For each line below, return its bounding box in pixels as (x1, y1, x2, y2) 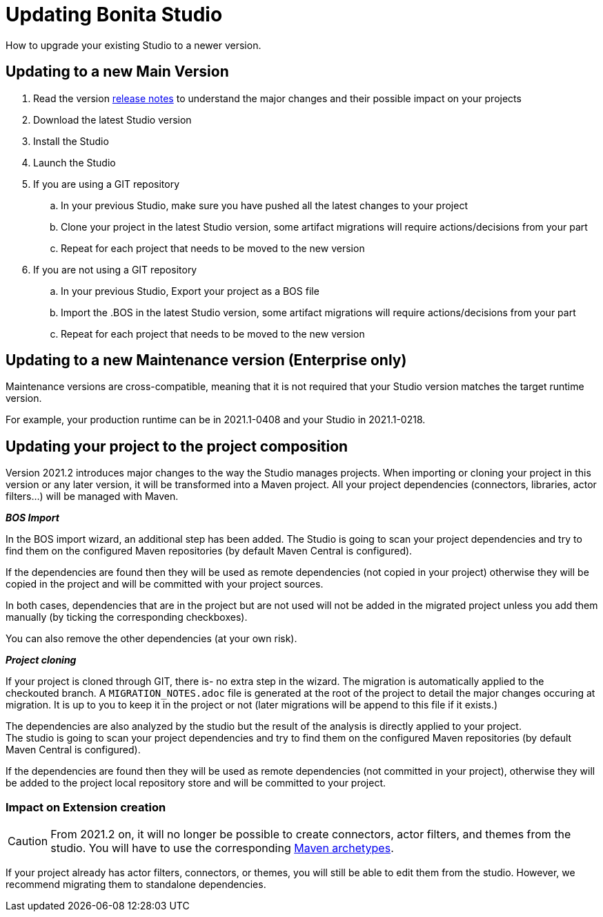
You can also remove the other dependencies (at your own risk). (6, 633, 297, 645)
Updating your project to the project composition (6, 437, 348, 455)
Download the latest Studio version (33, 113, 192, 126)
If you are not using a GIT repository (33, 263, 197, 276)
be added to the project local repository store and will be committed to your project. (6, 777, 386, 789)
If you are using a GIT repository (33, 177, 180, 190)
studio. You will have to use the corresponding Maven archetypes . (50, 841, 394, 856)
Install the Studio (33, 135, 109, 147)
